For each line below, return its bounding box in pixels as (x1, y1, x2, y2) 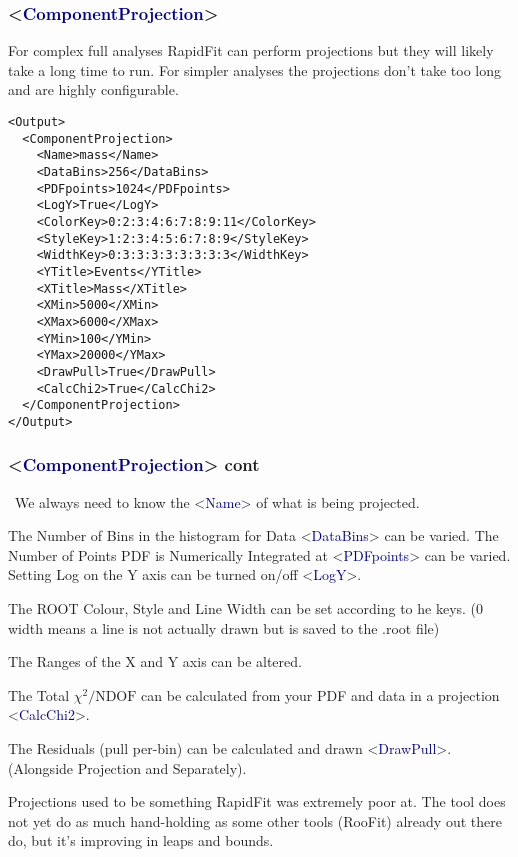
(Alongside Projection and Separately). (8, 757, 247, 778)
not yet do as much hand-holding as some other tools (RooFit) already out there (8, 810, 502, 831)
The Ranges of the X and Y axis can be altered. (8, 651, 302, 672)
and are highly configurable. (8, 79, 179, 100)
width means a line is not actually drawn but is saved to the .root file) (8, 617, 440, 638)
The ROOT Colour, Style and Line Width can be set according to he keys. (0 (8, 598, 484, 619)
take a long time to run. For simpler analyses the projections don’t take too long (8, 59, 501, 80)
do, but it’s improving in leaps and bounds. (8, 830, 274, 851)
